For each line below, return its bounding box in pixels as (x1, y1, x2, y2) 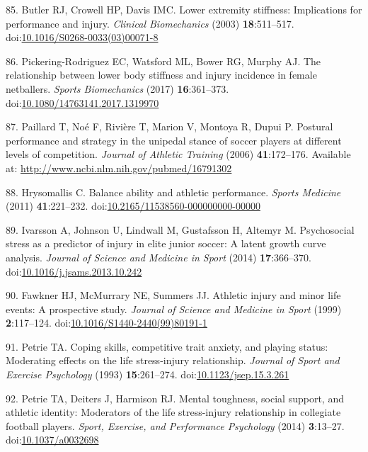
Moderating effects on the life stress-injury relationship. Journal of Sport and (6, 353, 340, 368)
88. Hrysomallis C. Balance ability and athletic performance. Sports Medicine (6, 184, 341, 199)
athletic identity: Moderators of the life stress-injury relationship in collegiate (6, 405, 341, 419)
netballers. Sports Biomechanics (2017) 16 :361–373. (6, 81, 229, 96)
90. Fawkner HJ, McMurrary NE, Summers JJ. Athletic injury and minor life (6, 288, 341, 303)
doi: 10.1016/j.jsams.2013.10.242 (6, 264, 142, 278)
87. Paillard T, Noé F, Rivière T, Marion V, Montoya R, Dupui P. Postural (6, 119, 333, 134)
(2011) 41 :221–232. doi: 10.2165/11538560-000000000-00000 (6, 198, 260, 213)
